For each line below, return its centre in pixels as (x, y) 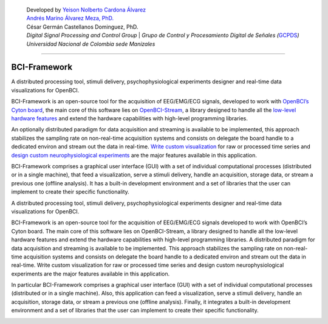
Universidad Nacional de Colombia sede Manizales (91, 44)
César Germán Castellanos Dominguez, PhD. (82, 27)
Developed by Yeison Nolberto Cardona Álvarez (86, 10)
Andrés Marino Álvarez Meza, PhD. (70, 18)
